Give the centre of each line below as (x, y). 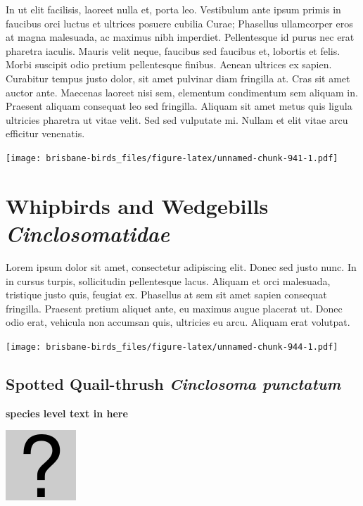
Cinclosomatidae (88, 233)
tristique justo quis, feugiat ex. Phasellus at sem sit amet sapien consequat (166, 295)
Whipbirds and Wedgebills (137, 205)
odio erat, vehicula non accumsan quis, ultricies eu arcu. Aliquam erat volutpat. (178, 322)
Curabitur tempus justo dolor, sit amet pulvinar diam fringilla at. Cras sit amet (178, 78)
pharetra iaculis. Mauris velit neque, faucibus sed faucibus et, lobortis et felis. (173, 50)
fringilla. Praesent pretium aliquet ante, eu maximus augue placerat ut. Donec (174, 308)
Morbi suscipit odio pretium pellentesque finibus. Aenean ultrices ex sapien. (169, 64)
